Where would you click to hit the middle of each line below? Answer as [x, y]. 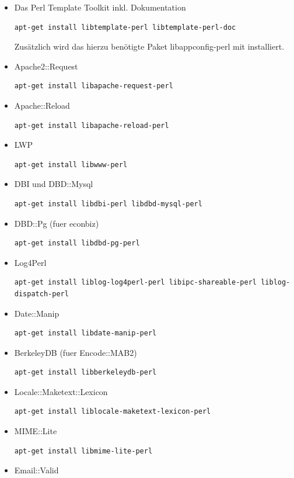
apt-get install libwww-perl [71, 164]
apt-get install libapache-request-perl [94, 86]
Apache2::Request [46, 66]
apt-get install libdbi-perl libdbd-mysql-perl [108, 204]
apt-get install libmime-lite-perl [83, 451]
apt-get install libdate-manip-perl [85, 333]
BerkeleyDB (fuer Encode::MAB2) [76, 352]
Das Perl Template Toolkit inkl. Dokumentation [100, 7]
